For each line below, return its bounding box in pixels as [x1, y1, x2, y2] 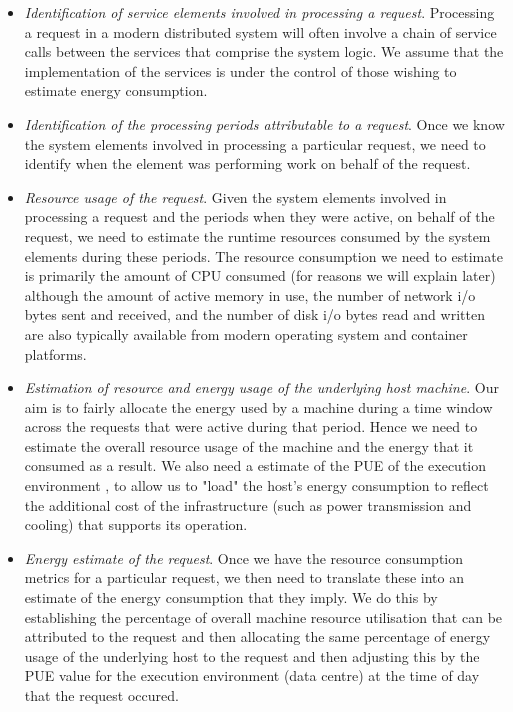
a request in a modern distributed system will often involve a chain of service [24, 21, 497, 42]
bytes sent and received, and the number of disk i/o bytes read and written [24, 304, 485, 325]
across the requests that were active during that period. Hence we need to [24, 416, 478, 437]
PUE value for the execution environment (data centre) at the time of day [24, 665, 480, 686]
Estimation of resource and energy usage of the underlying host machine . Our [24, 377, 499, 398]
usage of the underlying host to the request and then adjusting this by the [24, 645, 480, 666]
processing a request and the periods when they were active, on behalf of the [24, 206, 495, 227]
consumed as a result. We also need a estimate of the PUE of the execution [24, 455, 486, 476]
